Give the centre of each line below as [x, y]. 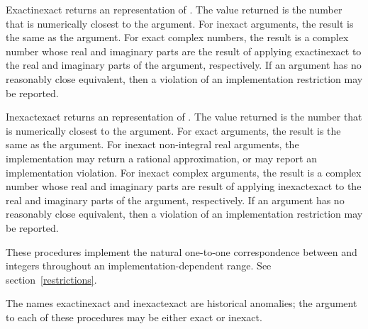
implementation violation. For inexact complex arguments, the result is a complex [184, 172]
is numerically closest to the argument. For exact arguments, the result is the [173, 130]
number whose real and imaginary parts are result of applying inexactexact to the [184, 186]
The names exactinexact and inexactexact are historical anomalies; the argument [182, 303]
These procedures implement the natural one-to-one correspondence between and [182, 251]
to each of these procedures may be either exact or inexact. [134, 317]
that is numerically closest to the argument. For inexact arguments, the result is [180, 23]
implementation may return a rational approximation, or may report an [161, 158]
